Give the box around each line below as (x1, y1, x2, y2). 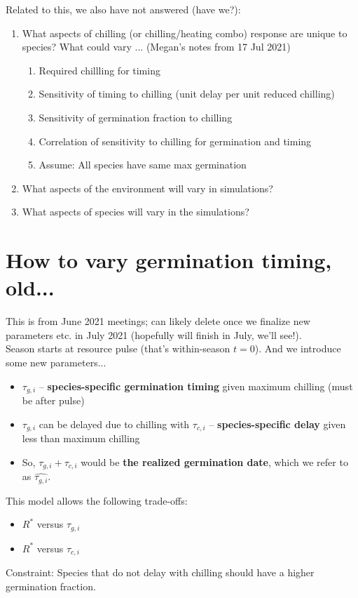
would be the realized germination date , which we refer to (81, 454, 348, 469)
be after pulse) (22, 393, 85, 408)
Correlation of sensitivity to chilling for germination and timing (39, 133, 312, 148)
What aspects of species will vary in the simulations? (22, 204, 249, 219)
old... (6, 273, 55, 302)
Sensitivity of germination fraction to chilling (39, 109, 233, 124)
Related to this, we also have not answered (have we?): (6, 2, 241, 16)
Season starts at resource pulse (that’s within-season (6, 341, 230, 356)
